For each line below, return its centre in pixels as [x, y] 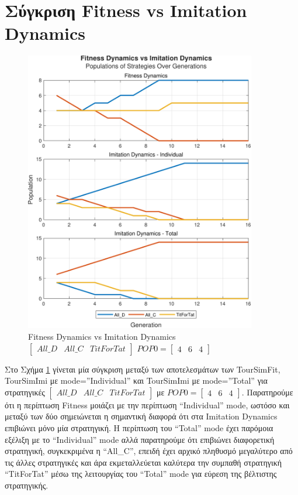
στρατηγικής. [27, 485]
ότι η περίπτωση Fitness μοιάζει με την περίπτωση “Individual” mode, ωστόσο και [147, 404]
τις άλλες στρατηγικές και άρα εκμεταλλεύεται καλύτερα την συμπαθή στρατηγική [143, 462]
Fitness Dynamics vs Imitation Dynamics [102, 337]
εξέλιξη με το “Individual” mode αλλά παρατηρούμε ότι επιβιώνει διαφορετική [140, 439]
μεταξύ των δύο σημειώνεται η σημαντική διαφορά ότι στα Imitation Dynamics [141, 416]
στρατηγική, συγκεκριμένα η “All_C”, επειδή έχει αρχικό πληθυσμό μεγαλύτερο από [149, 451]
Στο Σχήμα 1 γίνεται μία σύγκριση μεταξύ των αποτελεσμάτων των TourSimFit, [143, 369]
